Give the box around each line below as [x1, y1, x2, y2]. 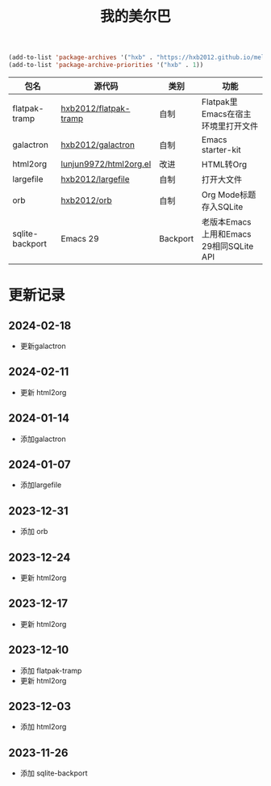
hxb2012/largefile [60, 173, 131, 184]
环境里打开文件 [201, 120, 259, 132]
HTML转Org [201, 158, 248, 170]
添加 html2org [19, 722, 67, 732]
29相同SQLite [201, 240, 254, 251]
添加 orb [19, 527, 48, 536]
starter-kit [201, 144, 242, 155]
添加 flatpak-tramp [19, 666, 82, 675]
